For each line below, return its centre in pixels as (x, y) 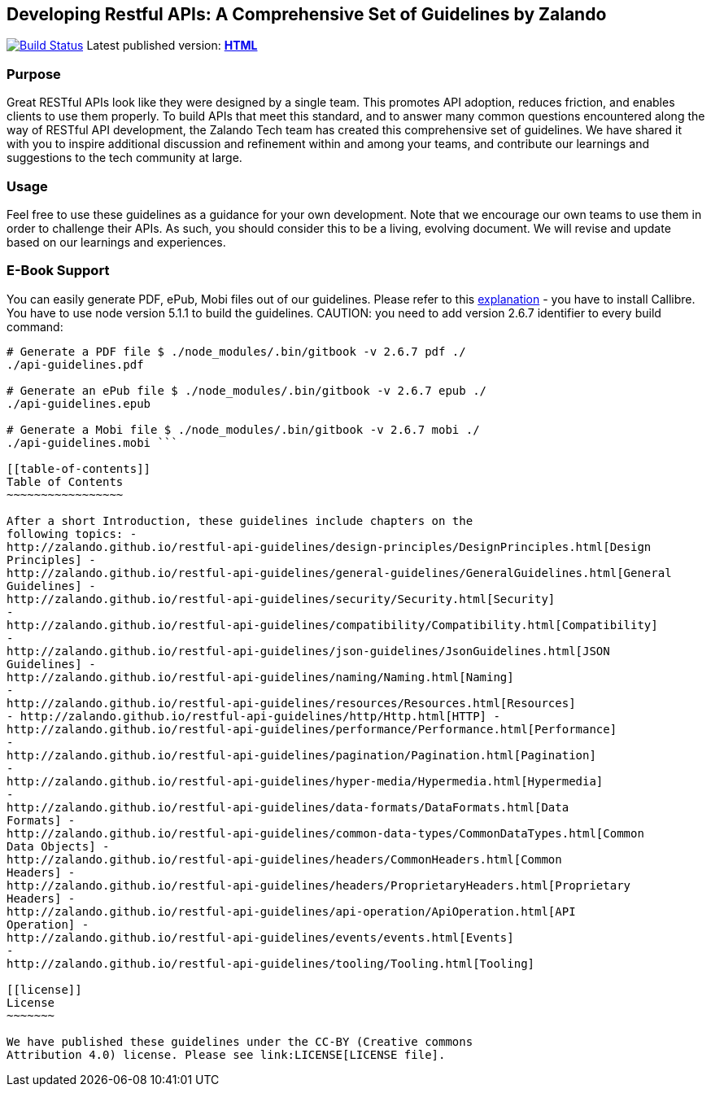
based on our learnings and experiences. (116, 242)
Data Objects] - (58, 846)
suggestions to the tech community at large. (124, 158)
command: (35, 326)
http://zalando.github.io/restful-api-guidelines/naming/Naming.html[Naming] (260, 677)
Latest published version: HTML (172, 46)
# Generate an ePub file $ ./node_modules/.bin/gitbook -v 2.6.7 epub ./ (247, 390)
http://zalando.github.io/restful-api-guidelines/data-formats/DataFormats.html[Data (288, 807)
